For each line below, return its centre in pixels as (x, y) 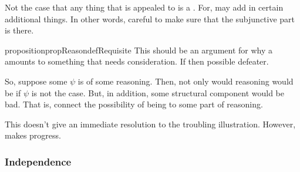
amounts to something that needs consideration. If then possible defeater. (137, 61)
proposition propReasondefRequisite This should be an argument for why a (139, 50)
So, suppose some (36, 81)
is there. (19, 30)
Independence (38, 161)
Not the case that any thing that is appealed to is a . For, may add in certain (144, 7)
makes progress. (33, 135)
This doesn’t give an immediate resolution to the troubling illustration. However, (150, 124)
